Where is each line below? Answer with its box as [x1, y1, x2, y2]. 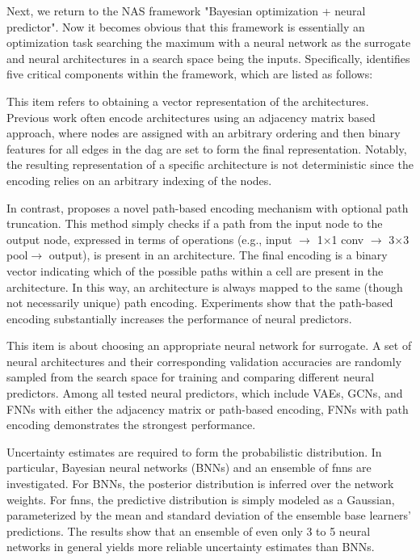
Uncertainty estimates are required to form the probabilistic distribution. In [6, 443, 382, 460]
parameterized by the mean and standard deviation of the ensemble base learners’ [6, 507, 411, 524]
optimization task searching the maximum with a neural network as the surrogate [6, 34, 411, 51]
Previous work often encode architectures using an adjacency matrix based [6, 108, 376, 125]
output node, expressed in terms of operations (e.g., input [6, 230, 292, 247]
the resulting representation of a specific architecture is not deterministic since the [6, 156, 414, 173]
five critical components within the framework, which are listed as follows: [6, 65, 373, 82]
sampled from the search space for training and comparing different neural [6, 368, 375, 385]
